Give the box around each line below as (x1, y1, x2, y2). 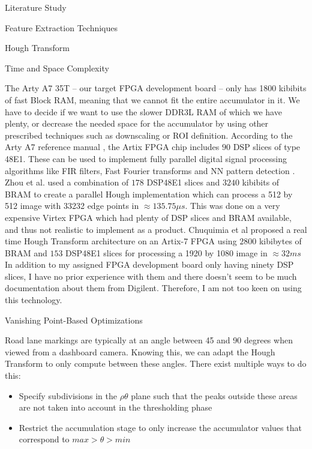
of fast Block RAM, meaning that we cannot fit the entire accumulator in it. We (5, 93, 300, 106)
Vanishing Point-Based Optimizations (5, 313, 143, 326)
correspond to (19, 433, 70, 445)
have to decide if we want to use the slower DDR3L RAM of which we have (5, 105, 282, 118)
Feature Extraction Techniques (5, 21, 118, 34)
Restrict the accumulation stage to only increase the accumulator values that (19, 421, 302, 433)
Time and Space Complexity (5, 61, 109, 74)
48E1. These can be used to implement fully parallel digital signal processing (5, 152, 287, 164)
